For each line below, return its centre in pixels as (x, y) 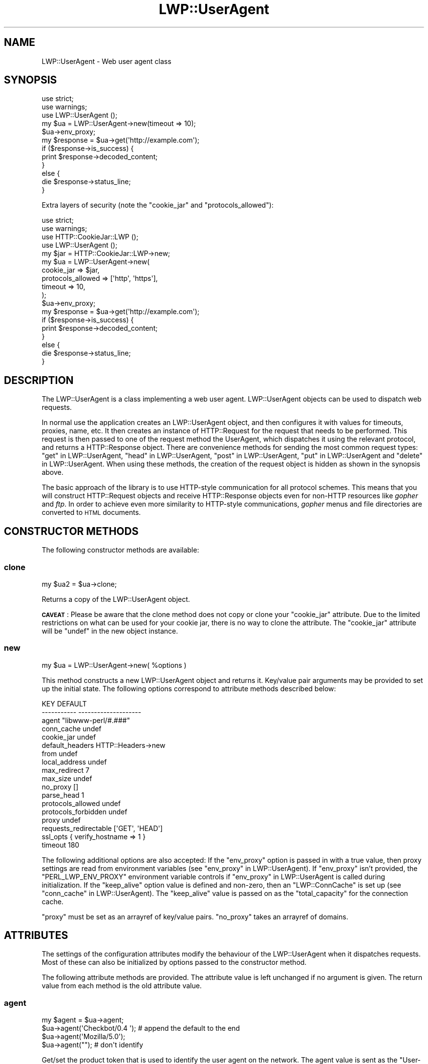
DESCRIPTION (39, 380)
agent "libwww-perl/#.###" (86, 720)
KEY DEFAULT (64, 703)
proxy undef (61, 820)
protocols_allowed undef (81, 803)
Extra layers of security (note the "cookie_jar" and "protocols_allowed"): (158, 205)
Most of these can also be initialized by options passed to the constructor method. (174, 962)
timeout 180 (61, 845)
